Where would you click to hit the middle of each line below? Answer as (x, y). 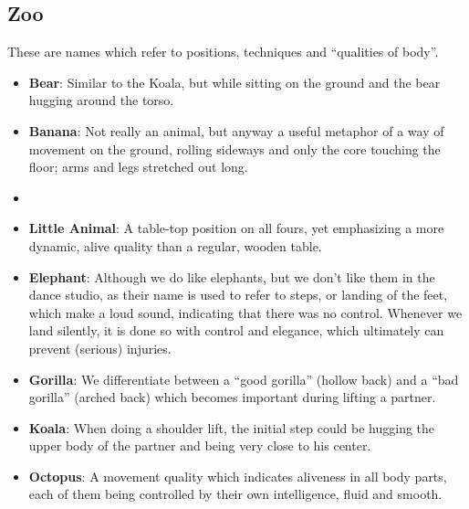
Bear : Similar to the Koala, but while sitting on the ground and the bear (234, 82)
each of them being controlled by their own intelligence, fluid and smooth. (235, 494)
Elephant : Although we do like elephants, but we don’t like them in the (232, 276)
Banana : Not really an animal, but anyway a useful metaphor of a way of (236, 130)
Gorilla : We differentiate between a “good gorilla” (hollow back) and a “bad (244, 379)
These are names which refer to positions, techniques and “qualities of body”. (223, 52)
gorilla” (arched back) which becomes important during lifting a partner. (232, 397)
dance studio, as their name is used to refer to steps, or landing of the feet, (238, 295)
